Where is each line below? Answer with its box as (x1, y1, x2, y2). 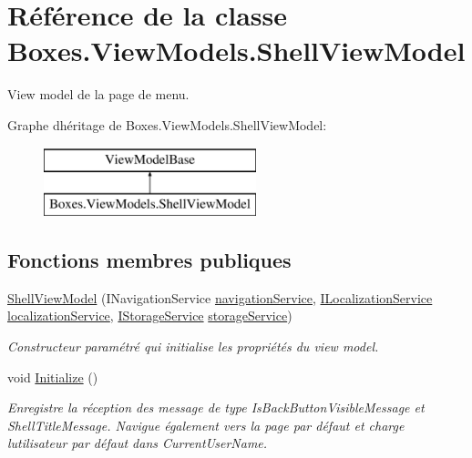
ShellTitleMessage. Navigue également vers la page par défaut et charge (7, 415, 405, 434)
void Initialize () (7, 367, 98, 386)
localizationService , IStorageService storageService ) (7, 306, 292, 325)
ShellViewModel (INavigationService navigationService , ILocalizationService (7, 288, 433, 307)
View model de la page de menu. (7, 85, 190, 104)
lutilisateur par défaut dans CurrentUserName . (7, 433, 268, 453)
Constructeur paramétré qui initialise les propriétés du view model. (7, 337, 379, 356)
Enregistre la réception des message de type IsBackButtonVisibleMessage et (7, 398, 425, 417)
